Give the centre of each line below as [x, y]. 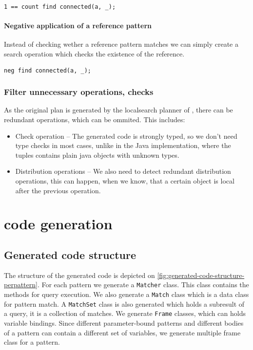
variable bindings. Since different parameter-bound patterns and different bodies [124, 322]
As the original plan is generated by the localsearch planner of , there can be [118, 110]
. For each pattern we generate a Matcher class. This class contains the [143, 285]
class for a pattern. [32, 342]
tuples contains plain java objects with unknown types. [97, 155]
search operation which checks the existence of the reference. [94, 53]
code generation [58, 224]
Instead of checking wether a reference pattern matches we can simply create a [121, 44]
